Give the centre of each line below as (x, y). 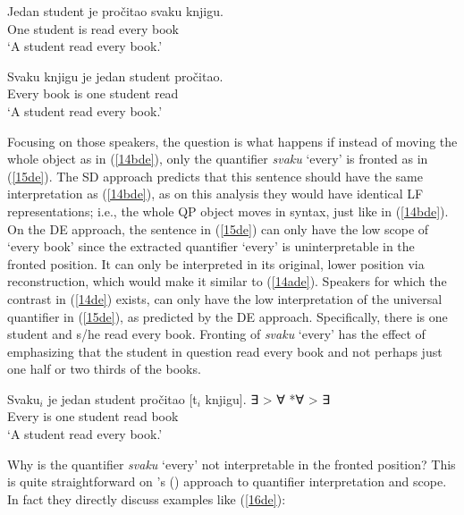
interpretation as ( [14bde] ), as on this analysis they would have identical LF (215, 194)
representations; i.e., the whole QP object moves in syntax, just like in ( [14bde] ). (228, 211)
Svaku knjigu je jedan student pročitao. (115, 76)
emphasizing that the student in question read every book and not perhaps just (225, 351)
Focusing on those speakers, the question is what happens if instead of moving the (232, 141)
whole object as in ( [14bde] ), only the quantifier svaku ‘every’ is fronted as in (218, 159)
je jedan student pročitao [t (122, 398)
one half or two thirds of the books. (104, 369)
